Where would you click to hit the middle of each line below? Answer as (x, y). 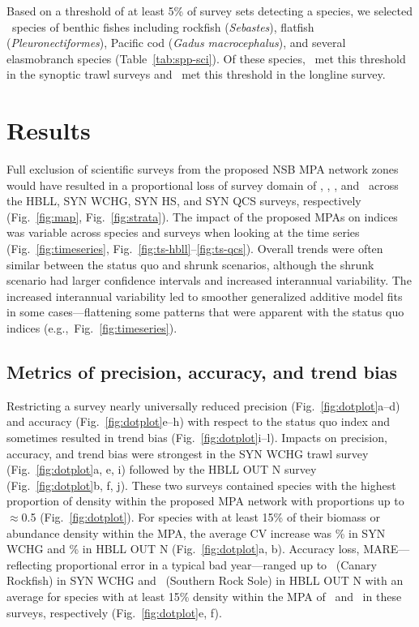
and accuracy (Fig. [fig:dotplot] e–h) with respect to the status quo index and (199, 421)
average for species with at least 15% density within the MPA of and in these (204, 596)
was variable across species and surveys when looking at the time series (183, 232)
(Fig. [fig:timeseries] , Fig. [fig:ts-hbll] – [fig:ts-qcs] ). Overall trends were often (195, 249)
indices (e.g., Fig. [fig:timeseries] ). (92, 328)
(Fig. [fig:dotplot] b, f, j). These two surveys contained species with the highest (201, 485)
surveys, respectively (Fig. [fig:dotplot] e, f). (114, 612)
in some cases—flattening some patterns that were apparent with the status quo (205, 312)
